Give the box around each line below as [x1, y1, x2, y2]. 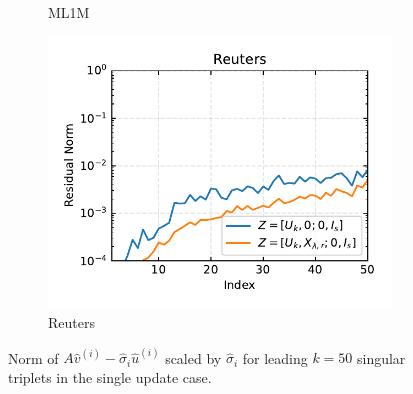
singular [356, 347, 406, 368]
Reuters [48, 312, 95, 333]
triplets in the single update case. [8, 366, 212, 387]
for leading [242, 347, 308, 368]
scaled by [165, 347, 222, 368]
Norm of [8, 347, 59, 368]
